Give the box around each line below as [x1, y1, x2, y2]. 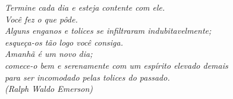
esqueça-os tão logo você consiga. [5, 36, 123, 48]
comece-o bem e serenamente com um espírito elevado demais [5, 59, 228, 71]
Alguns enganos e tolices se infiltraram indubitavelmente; [5, 24, 212, 37]
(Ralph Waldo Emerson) [5, 82, 93, 95]
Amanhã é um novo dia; [5, 47, 93, 60]
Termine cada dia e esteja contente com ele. [5, 1, 165, 13]
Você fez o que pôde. [5, 12, 78, 25]
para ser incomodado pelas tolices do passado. [5, 71, 170, 83]
